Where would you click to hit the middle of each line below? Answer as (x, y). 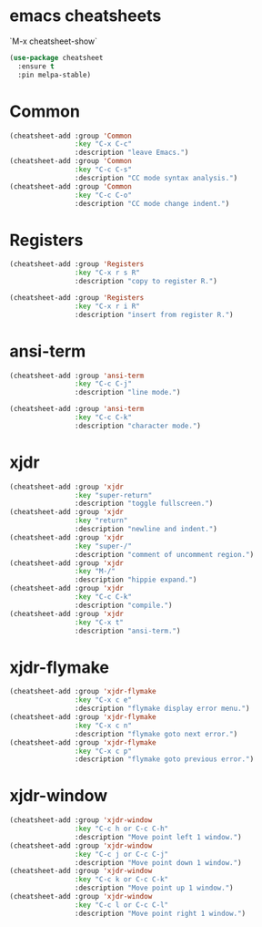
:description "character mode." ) (138, 426)
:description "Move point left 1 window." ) (158, 837)
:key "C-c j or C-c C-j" (121, 854)
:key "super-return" (113, 495)
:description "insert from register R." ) (154, 314)
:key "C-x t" (99, 622)
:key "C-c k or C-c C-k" (121, 880)
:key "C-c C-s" (103, 170)
